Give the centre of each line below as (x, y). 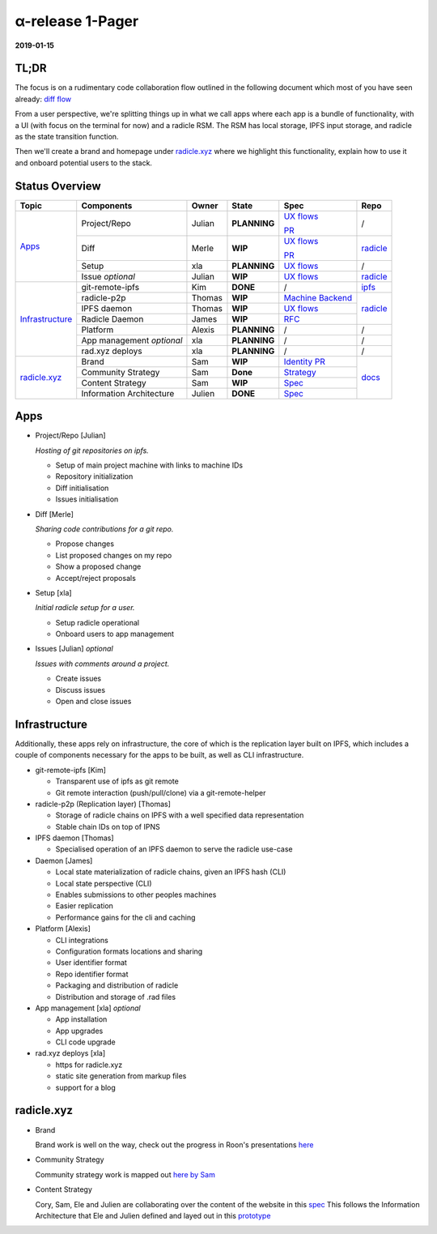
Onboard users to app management (115, 634)
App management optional (132, 340)
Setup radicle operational (98, 622)
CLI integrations (82, 940)
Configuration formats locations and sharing (129, 951)
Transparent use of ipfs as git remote (117, 781)
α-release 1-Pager (77, 21)
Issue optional (108, 276)
